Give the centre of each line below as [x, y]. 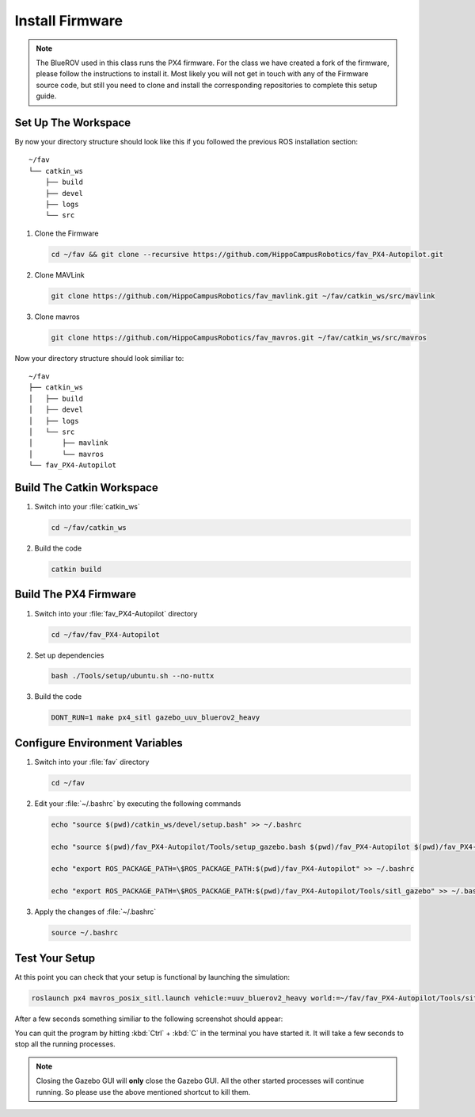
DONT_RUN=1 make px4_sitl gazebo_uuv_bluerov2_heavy [156, 718]
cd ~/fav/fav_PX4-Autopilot [105, 634]
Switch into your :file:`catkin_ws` [87, 507]
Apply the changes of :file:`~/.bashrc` [95, 912]
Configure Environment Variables [99, 743]
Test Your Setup [55, 958]
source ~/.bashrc [85, 933]
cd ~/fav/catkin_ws [89, 528]
